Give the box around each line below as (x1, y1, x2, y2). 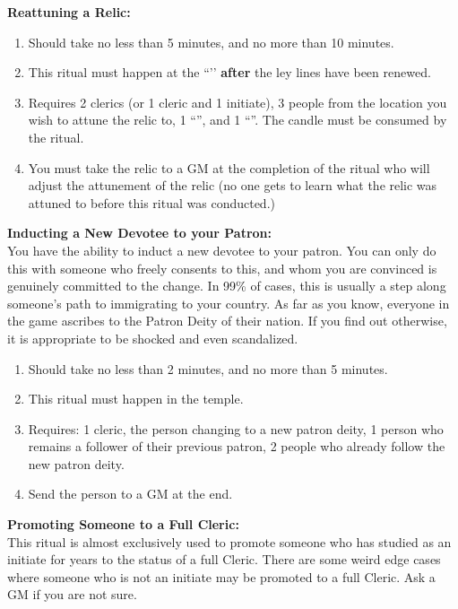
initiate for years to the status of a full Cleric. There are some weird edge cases (7, 550, 441, 569)
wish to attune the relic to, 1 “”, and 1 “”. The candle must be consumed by (28, 110, 447, 129)
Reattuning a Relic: (7, 3, 131, 21)
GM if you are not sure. (7, 585, 137, 604)
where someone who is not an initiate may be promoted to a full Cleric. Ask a (7, 567, 436, 586)
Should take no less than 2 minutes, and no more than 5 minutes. (28, 359, 388, 378)
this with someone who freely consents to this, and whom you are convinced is (7, 258, 437, 277)
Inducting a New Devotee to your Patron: (7, 223, 272, 242)
